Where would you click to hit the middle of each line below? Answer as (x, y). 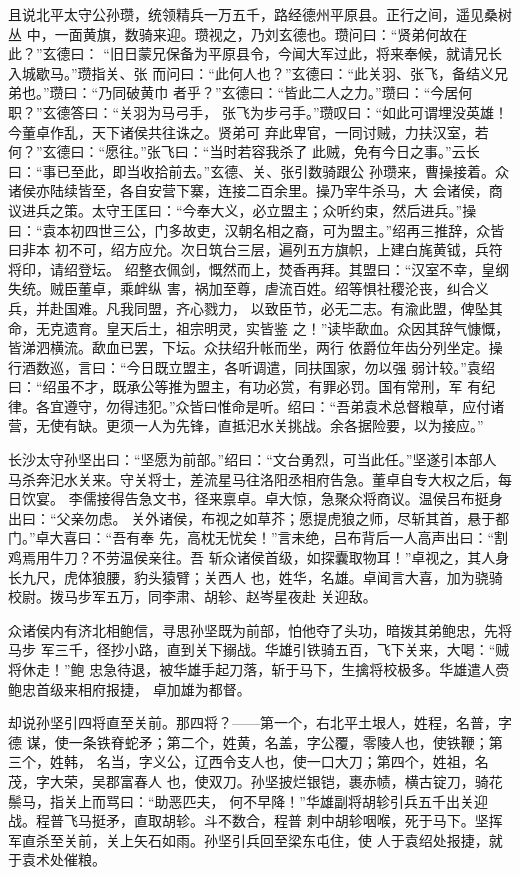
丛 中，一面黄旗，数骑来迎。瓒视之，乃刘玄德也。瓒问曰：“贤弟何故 (231, 33)
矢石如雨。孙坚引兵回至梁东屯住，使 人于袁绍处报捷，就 (318, 839)
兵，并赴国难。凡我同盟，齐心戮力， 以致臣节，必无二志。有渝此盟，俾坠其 (255, 307)
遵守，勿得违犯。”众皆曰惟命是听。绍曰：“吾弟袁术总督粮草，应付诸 (284, 405)
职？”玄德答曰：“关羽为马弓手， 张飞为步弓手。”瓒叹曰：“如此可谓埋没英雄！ (258, 111)
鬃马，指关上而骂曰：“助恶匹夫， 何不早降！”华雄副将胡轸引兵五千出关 (241, 800)
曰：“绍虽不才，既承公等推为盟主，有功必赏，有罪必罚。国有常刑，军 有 (245, 386)
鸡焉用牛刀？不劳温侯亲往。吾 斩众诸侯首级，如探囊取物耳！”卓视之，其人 (252, 557)
